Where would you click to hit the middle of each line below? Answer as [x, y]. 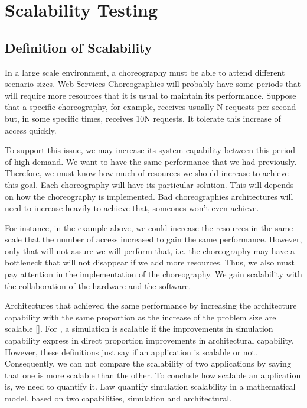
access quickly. [31, 130]
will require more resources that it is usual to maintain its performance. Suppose [151, 95]
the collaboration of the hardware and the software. [98, 285]
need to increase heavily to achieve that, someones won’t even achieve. [132, 208]
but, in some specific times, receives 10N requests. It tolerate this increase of [143, 118]
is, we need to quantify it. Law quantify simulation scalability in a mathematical [150, 386]
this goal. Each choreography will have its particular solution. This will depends [149, 184]
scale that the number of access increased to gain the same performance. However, [153, 239]
